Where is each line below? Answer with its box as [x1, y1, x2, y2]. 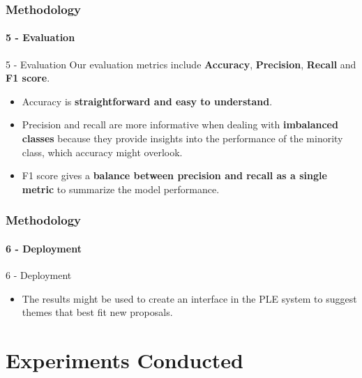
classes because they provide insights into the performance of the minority [22, 131, 343, 146]
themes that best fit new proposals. [22, 305, 173, 319]
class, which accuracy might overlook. [22, 144, 183, 159]
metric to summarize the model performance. [22, 181, 220, 196]
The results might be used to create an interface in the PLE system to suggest [22, 291, 357, 305]
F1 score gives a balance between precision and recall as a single [22, 168, 327, 183]
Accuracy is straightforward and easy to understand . [22, 93, 273, 108]
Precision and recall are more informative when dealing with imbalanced [22, 117, 338, 132]
